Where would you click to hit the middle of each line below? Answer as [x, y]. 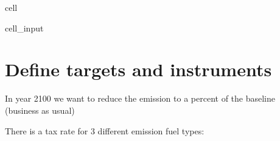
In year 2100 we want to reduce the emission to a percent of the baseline [140, 98]
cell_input [24, 28]
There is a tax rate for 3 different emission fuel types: [105, 130]
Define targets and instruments [138, 69]
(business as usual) [40, 110]
